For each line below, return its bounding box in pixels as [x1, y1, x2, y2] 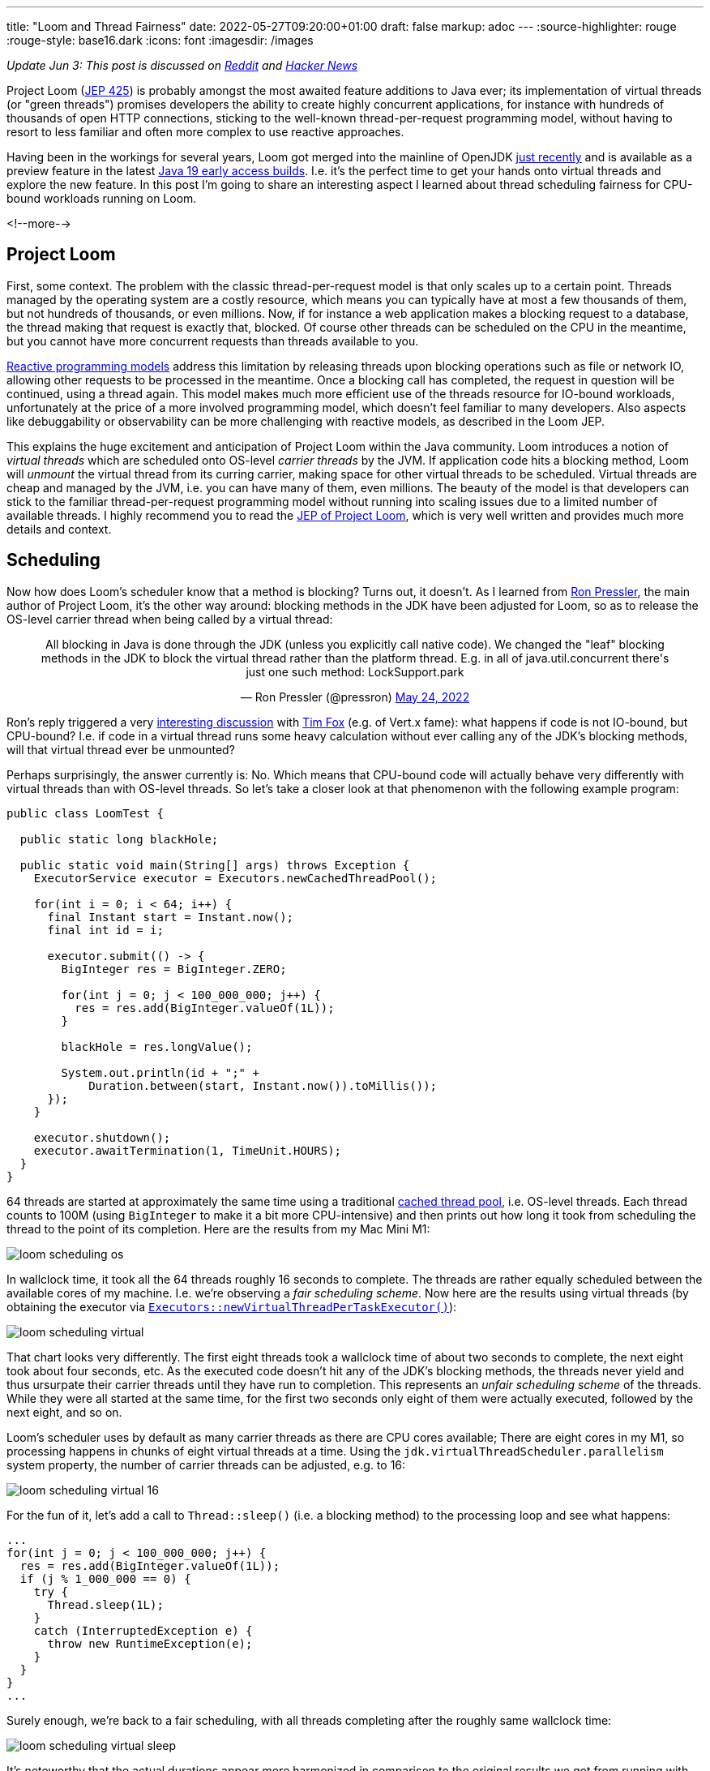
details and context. [6, 521, 112, 536]
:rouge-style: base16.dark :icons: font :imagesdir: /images [6, 33, 314, 47]
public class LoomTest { [6, 806, 164, 820]
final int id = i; [47, 923, 164, 937]
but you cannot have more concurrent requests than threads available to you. [6, 333, 419, 348]
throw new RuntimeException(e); [47, 1636, 253, 1650]
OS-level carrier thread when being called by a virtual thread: [6, 611, 333, 626]
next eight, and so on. [6, 1404, 122, 1419]
